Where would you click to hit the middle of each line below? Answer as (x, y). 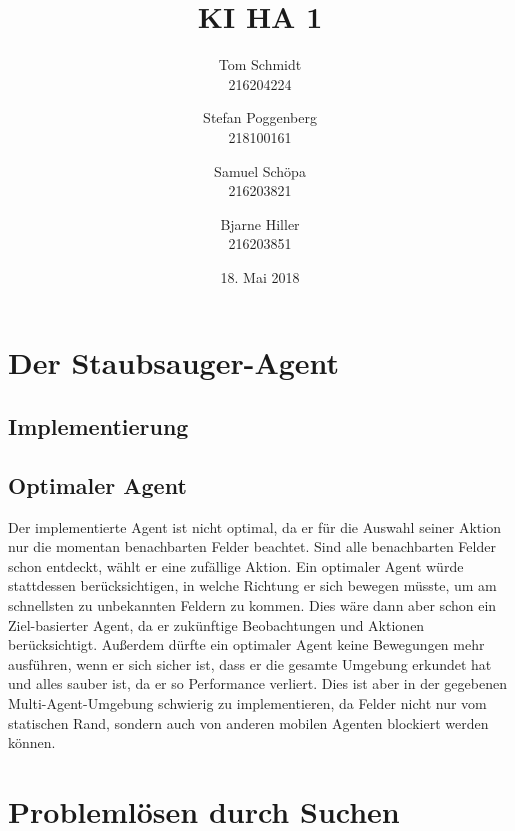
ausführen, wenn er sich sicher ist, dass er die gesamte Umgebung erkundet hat (250, 663)
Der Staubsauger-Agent (174, 362)
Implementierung (98, 426)
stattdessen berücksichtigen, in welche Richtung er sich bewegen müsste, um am (252, 585)
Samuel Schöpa (260, 170)
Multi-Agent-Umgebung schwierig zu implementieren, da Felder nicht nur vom (247, 702)
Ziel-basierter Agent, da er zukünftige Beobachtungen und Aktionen (216, 624)
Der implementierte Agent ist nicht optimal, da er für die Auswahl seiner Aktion (254, 526)
